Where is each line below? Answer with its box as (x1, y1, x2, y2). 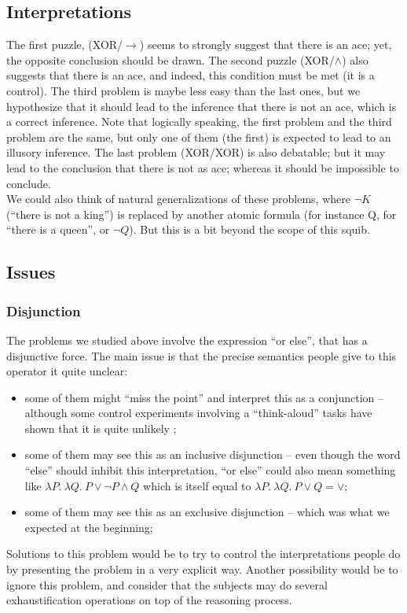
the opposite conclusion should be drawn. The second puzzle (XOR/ (6, 51, 335, 68)
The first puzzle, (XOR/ (6, 36, 123, 53)
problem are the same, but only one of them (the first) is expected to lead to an (6, 128, 391, 145)
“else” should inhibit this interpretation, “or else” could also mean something (24, 462, 396, 478)
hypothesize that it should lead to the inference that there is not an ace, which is (6, 98, 397, 114)
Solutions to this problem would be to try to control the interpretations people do (6, 545, 401, 562)
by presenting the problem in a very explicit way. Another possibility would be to (6, 561, 398, 578)
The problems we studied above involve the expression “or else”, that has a (6, 331, 368, 348)
